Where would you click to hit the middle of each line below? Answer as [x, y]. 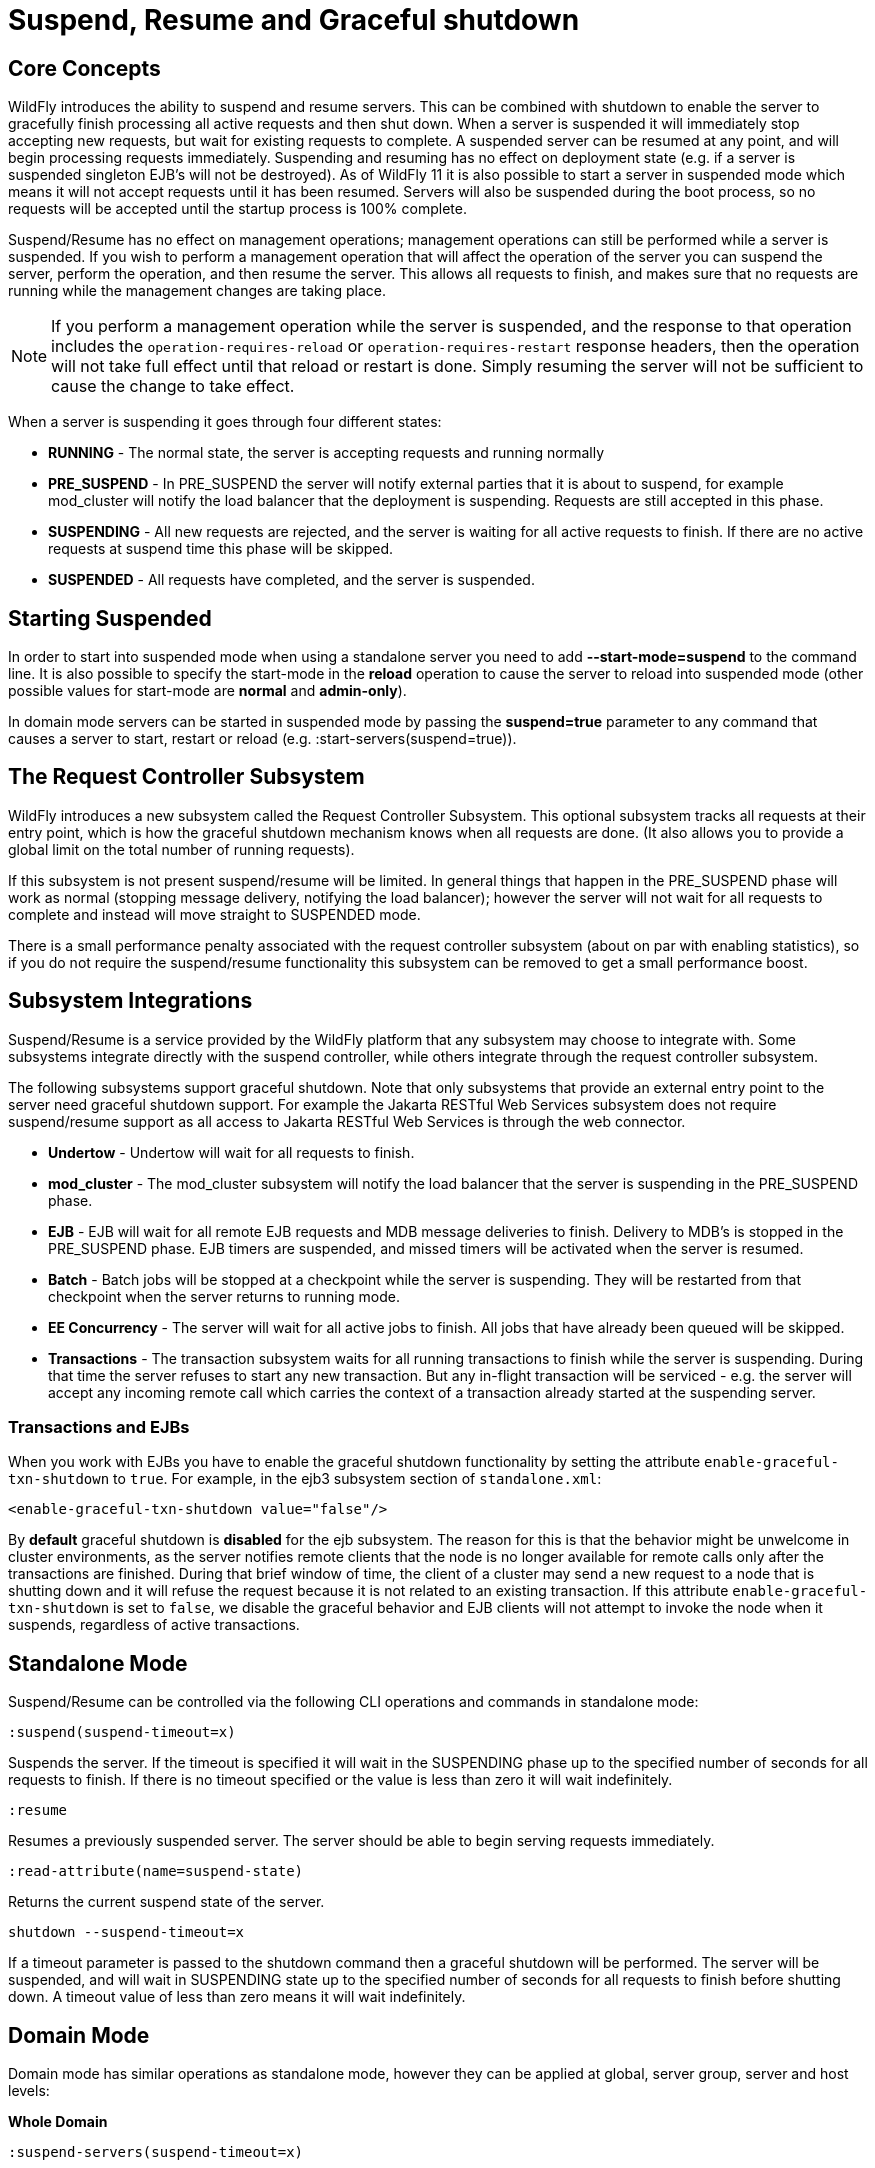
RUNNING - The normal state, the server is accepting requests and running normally [326, 453]
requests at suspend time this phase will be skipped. [221, 549]
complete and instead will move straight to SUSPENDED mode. [214, 914]
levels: [29, 2091]
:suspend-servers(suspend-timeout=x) [156, 2152]
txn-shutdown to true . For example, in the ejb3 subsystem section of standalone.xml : [305, 1479]
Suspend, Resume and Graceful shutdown [294, 20]
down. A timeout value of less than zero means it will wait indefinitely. [237, 1997]
